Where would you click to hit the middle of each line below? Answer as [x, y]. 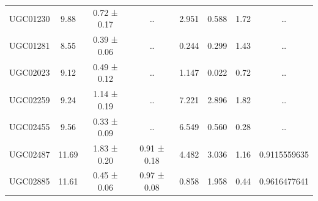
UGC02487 [30, 154]
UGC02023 [30, 72]
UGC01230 [30, 18]
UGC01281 [30, 45]
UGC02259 [30, 99]
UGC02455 [30, 127]
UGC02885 [30, 181]
